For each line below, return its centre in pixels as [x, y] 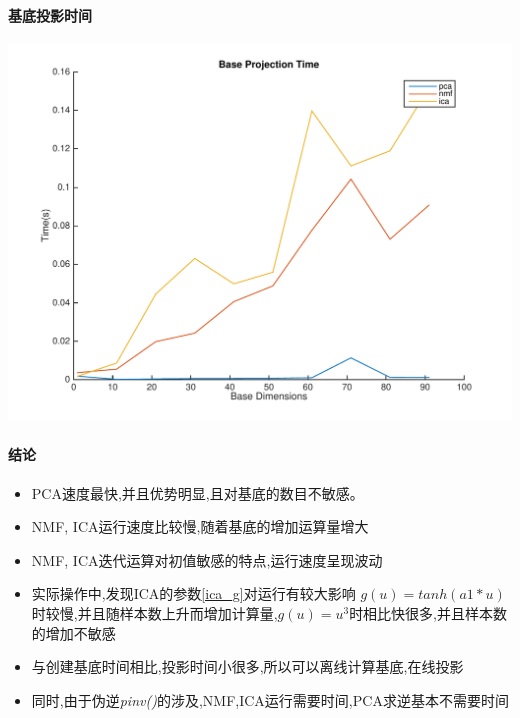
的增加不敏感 [73, 632]
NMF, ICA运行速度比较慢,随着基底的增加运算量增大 [200, 526]
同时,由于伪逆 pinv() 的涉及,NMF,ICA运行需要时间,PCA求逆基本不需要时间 [270, 699]
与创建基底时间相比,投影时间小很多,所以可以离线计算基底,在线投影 [247, 666]
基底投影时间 [50, 14]
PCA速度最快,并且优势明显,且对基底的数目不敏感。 [197, 492]
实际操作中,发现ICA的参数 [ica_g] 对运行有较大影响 [193, 593]
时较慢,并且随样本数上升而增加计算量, [154, 613]
